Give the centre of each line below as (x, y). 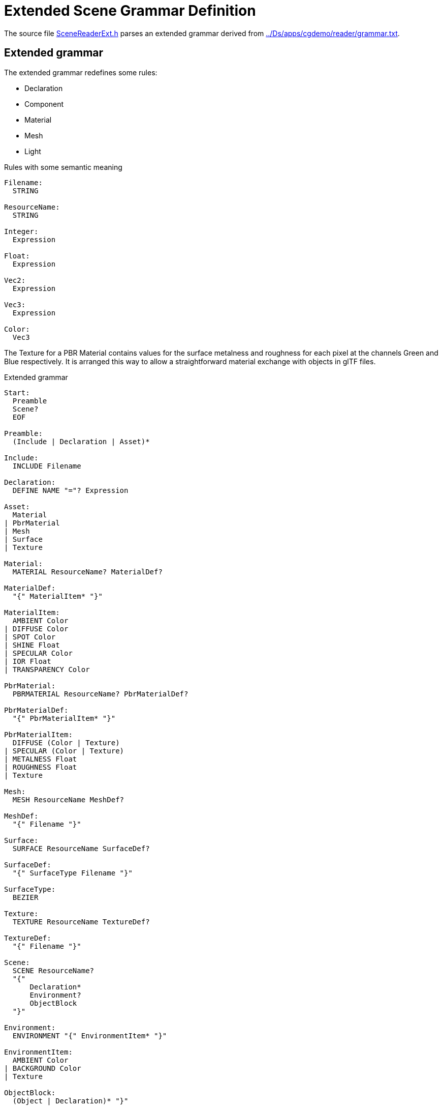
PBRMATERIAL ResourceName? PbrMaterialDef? (100, 694)
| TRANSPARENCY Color (47, 669)
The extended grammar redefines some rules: (81, 72)
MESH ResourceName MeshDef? (68, 799)
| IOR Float (28, 661)
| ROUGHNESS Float (41, 767)
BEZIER (25, 897)
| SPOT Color (30, 637)
